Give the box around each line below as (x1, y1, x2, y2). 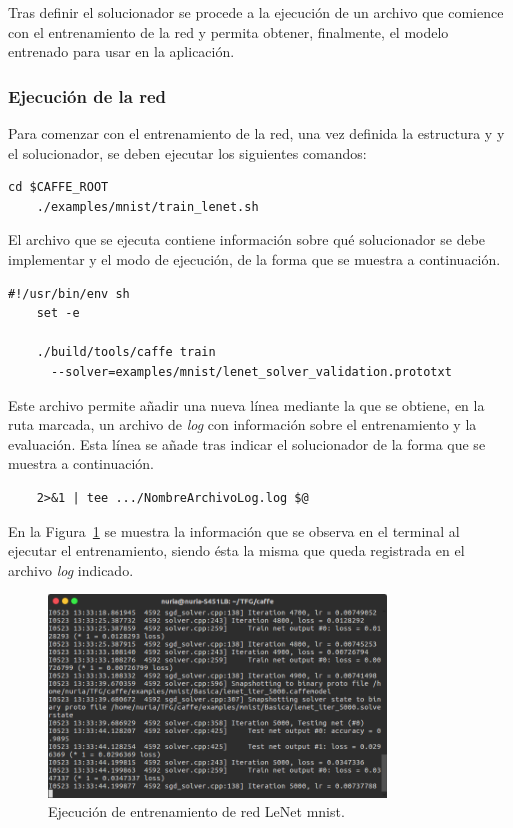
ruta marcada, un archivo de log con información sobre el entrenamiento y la (8, 414, 477, 435)
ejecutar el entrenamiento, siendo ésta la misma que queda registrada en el (8, 540, 465, 561)
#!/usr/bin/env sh (8, 286, 130, 301)
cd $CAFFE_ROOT (8, 180, 109, 195)
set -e (36, 306, 80, 321)
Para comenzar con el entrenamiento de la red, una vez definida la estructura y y (8, 123, 505, 143)
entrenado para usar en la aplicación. (8, 41, 235, 62)
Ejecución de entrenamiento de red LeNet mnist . (48, 801, 345, 822)
